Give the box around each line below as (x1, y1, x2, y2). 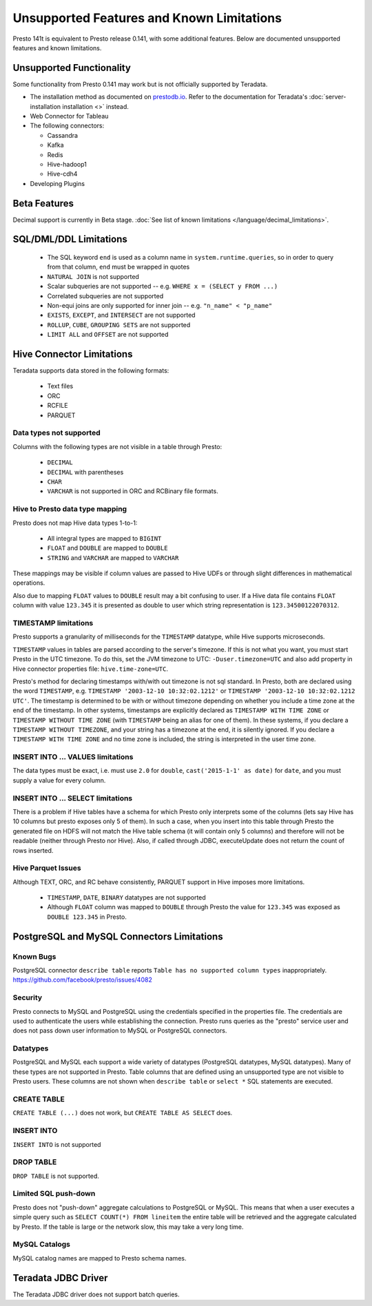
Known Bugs (12, 951, 56, 961)
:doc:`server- (309, 93, 347, 101)
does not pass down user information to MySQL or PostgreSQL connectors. (12, 1026, 227, 1035)
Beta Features (12, 197, 74, 209)
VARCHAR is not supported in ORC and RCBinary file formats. (47, 487, 218, 495)
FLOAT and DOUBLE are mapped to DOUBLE (47, 544, 168, 552)
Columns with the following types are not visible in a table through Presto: (12, 442, 223, 450)
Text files (47, 382, 74, 391)
